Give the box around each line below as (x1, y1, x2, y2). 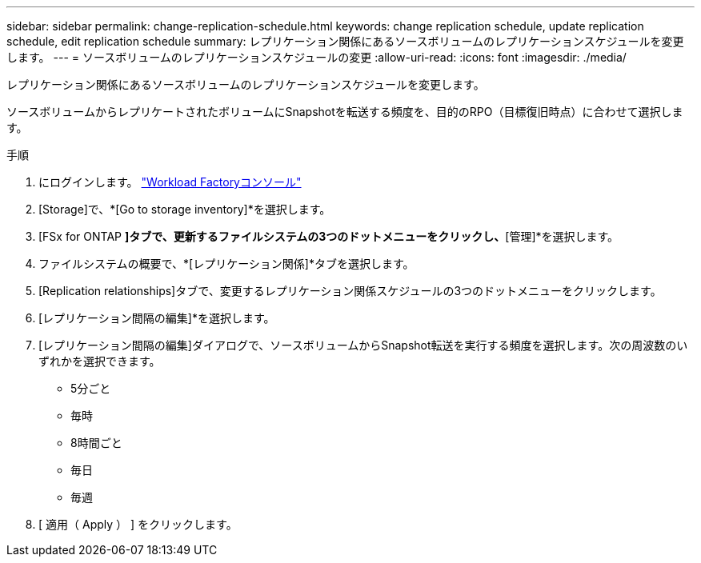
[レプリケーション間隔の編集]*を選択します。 (38, 311, 275, 325)
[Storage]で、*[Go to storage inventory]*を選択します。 (38, 202, 331, 216)
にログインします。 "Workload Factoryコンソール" (38, 175, 302, 189)
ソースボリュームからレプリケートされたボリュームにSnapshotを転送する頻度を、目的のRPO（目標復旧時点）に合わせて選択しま (6, 105, 683, 118)
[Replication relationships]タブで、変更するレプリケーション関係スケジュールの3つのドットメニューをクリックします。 (38, 284, 662, 297)
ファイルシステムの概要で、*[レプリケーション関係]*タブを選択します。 (38, 257, 415, 270)
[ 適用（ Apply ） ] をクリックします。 (38, 517, 238, 531)
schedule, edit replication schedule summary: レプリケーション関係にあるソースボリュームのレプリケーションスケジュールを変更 (6, 34, 684, 48)
